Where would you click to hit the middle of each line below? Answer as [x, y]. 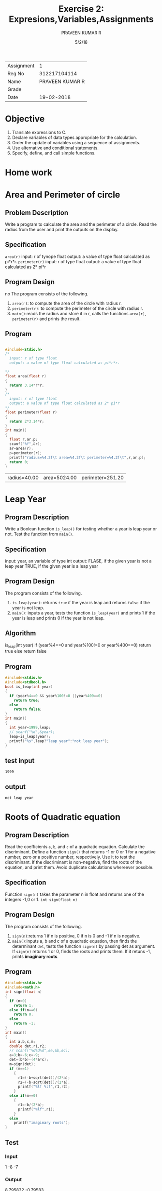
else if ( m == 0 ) [23, 1096]
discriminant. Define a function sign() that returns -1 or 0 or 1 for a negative [80, 851]
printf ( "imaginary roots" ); [42, 1123]
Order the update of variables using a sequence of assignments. [76, 142]
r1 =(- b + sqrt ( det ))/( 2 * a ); [44, 1078]
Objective [25, 119]
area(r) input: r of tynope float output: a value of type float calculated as [77, 256]
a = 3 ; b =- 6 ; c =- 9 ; [25, 1055]
